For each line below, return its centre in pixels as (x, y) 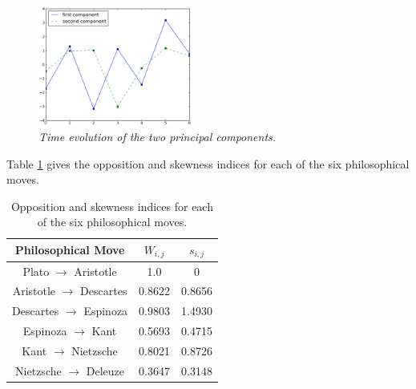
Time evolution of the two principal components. (158, 136)
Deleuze (105, 370)
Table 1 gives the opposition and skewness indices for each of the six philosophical (208, 163)
